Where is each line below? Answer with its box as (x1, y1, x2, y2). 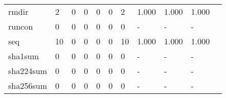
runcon (8, 20, 33, 32)
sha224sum (8, 65, 47, 77)
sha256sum (8, 80, 47, 91)
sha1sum (8, 50, 39, 62)
